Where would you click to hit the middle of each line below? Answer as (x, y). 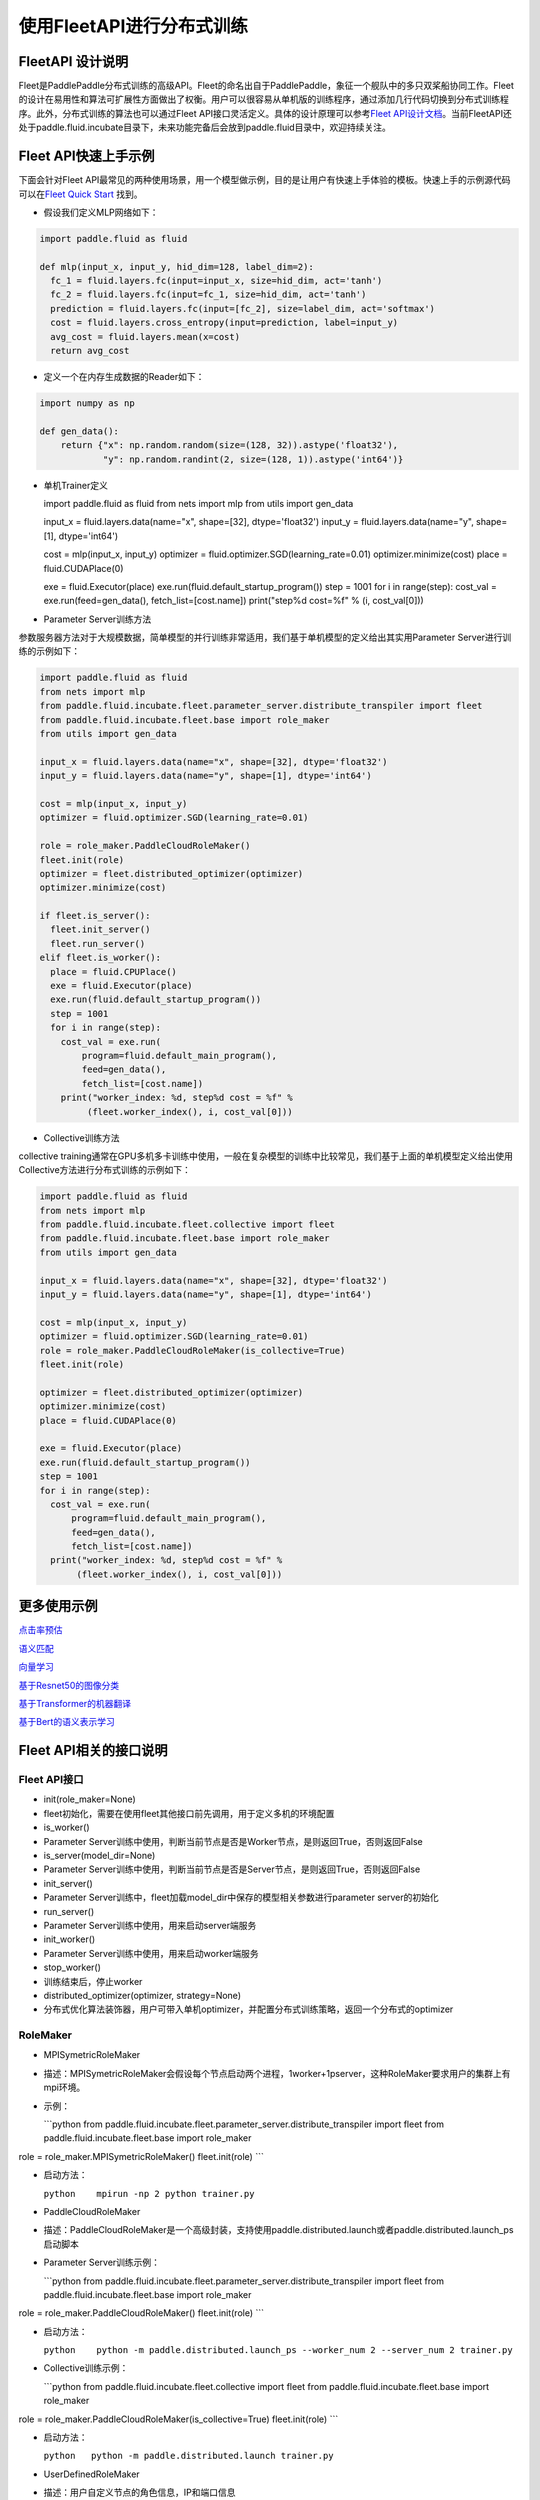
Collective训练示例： (86, 2368)
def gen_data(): (79, 431)
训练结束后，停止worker (93, 1981)
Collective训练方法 (81, 1137)
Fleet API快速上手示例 (86, 156)
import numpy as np (87, 403)
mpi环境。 (64, 2087)
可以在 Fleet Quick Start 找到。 (80, 194)
